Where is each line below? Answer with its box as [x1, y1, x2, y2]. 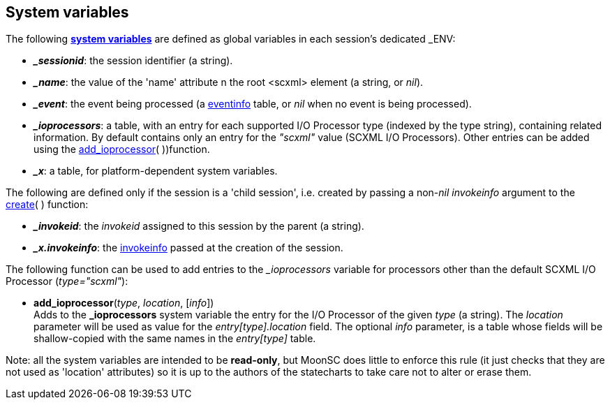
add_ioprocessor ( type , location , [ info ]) [34, 297, 214, 309]
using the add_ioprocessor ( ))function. [34, 143, 210, 156]
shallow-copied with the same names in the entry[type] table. [34, 332, 316, 345]
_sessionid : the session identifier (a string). [34, 54, 233, 67]
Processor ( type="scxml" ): [6, 275, 128, 288]
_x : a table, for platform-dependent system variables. [34, 165, 278, 177]
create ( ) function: [6, 198, 89, 211]
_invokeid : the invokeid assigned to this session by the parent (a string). [34, 220, 364, 233]
